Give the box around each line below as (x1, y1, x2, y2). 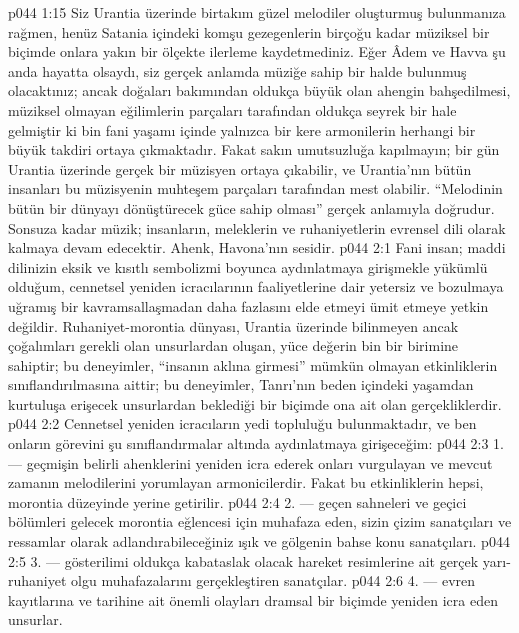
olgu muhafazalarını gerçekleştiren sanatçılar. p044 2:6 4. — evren (71, 570, 476, 591)
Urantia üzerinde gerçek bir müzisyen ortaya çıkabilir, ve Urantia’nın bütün (8, 158, 472, 179)
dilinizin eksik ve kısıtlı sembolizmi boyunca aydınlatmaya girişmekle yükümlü (8, 256, 488, 277)
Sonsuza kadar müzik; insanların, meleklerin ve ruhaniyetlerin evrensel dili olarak (8, 217, 506, 238)
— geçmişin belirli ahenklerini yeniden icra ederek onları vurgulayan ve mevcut (8, 452, 493, 473)
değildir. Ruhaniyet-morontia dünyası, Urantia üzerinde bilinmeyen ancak (8, 315, 459, 336)
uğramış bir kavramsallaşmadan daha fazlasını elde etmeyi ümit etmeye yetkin (8, 295, 489, 316)
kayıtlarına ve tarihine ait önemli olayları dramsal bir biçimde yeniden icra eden (8, 589, 498, 610)
